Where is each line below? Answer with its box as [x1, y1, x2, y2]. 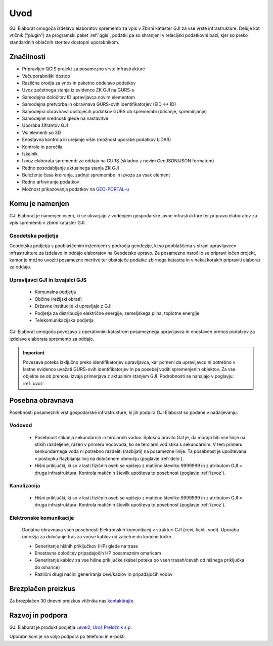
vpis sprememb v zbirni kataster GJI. [9, 220, 86, 226]
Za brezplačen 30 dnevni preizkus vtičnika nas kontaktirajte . [9, 598, 135, 604]
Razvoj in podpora [9, 611, 68, 619]
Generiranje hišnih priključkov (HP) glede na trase [34, 543, 139, 549]
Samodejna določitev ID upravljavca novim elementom [22, 94, 135, 100]
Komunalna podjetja [34, 289, 76, 295]
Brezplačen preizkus [9, 584, 76, 593]
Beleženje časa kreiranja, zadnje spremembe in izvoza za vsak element [22, 172, 170, 178]
